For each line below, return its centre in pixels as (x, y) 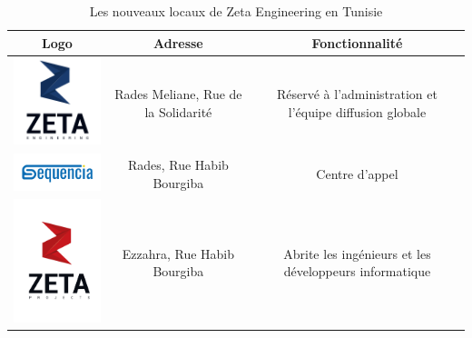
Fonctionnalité (357, 42)
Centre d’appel (357, 173)
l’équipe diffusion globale (357, 111)
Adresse (178, 42)
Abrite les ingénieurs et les (357, 253)
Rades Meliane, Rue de (178, 94)
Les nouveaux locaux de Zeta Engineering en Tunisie (236, 11)
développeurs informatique (357, 271)
